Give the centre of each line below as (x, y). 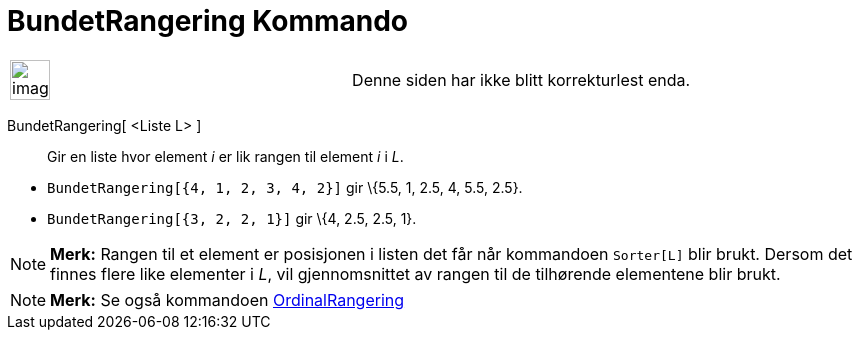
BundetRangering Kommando (208, 21)
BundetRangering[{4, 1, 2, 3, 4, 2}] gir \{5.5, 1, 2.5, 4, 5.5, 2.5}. (285, 187)
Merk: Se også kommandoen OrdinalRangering (227, 299)
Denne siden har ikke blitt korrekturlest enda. (521, 79)
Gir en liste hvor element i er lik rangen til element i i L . (225, 156)
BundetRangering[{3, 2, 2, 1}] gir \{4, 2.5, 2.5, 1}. (232, 218)
